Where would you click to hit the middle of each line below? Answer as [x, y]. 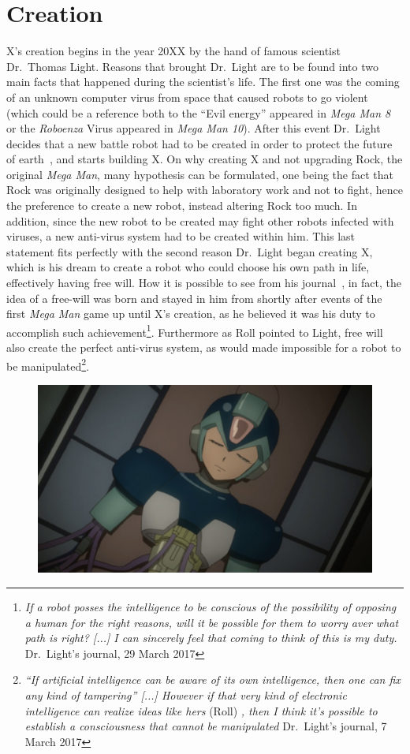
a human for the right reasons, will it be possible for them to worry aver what [212, 622]
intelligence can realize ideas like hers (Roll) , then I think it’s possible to [201, 710]
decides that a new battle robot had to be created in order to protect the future [199, 143]
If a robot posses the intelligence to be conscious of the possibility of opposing [211, 607]
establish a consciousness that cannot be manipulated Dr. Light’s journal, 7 [206, 726]
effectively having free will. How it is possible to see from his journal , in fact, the [204, 283]
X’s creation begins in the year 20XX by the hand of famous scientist [173, 51]
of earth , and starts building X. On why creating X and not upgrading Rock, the [205, 159]
